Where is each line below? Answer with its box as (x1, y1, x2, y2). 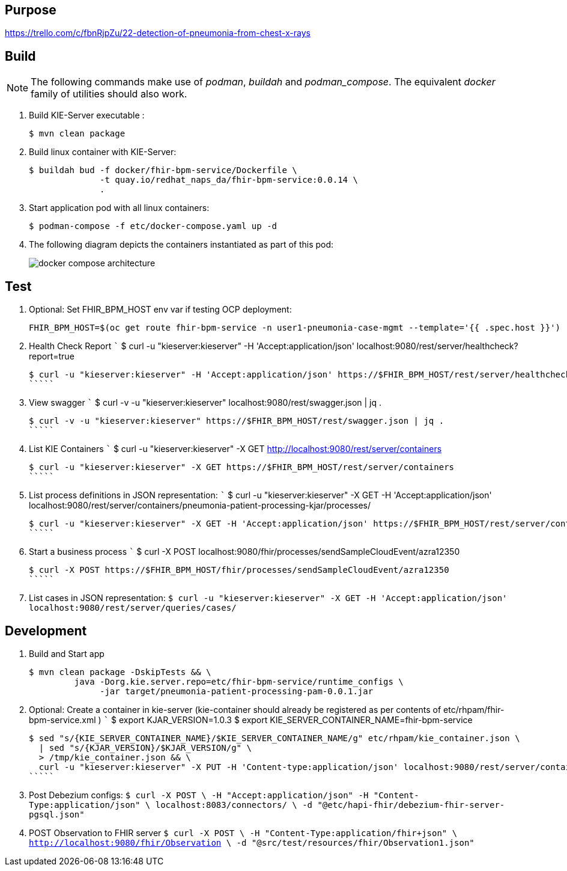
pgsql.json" (29, 809, 85, 819)
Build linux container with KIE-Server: (29, 147, 177, 157)
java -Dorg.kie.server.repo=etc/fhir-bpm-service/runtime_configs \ (74, 676, 404, 686)
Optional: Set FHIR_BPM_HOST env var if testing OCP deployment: (29, 304, 292, 315)
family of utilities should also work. (31, 88, 187, 100)
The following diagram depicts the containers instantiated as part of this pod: (29, 239, 334, 250)
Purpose (5, 2, 56, 17)
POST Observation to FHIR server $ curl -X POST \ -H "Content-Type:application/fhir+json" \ (29, 827, 458, 838)
